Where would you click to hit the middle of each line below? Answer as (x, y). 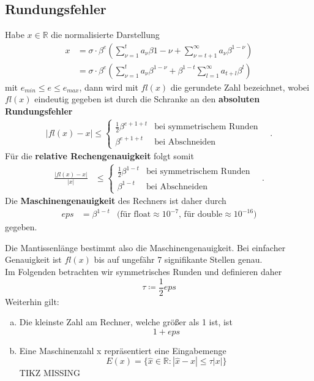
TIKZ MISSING (50, 373)
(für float (134, 215)
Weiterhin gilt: (32, 301)
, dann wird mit (109, 87)
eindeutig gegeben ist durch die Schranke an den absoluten (147, 99)
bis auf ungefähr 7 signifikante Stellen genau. (178, 259)
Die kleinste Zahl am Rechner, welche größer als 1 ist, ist (126, 322)
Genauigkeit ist (33, 259)
